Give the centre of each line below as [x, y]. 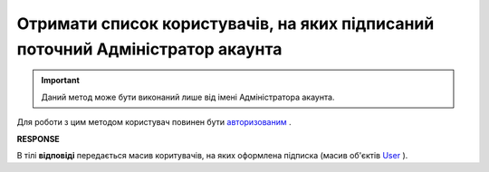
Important [61, 81]
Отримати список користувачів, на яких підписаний [225, 24]
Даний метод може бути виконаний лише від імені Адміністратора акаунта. [188, 97]
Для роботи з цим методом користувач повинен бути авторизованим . [154, 122]
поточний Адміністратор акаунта [149, 49]
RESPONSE [38, 139]
